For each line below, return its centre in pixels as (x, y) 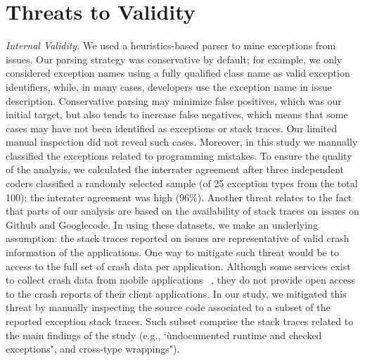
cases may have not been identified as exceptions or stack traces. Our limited (172, 128)
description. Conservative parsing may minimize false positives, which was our (174, 100)
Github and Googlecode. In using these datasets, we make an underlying (162, 224)
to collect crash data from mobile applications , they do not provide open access (181, 280)
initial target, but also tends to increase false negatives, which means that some (177, 114)
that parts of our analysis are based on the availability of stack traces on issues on (182, 211)
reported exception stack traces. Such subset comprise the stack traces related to (180, 321)
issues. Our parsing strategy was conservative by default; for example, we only (174, 59)
